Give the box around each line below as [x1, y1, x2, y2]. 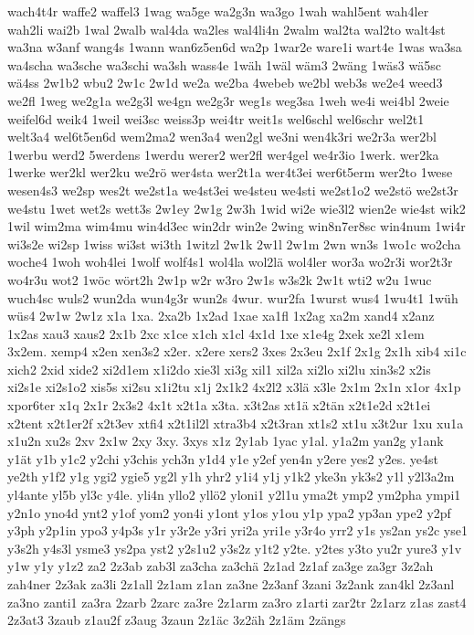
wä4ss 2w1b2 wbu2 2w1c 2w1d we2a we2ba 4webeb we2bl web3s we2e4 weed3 [7, 73, 443, 92]
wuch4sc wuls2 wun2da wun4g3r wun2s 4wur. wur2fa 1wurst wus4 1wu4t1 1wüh [7, 288, 458, 307]
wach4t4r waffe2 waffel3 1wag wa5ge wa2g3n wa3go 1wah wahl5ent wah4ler [7, 2, 429, 20]
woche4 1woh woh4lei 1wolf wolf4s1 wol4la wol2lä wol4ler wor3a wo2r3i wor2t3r [7, 252, 453, 271]
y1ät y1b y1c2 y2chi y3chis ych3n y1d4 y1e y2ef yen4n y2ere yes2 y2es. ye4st [7, 449, 439, 468]
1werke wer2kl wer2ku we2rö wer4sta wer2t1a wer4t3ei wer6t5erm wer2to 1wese [7, 163, 453, 182]
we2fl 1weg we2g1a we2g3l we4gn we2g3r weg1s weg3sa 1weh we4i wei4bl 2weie [7, 90, 449, 110]
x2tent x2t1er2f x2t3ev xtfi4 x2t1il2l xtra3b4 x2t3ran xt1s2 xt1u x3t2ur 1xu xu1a [7, 413, 464, 432]
